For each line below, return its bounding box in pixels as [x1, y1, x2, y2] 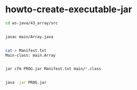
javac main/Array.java [5, 34, 53, 39]
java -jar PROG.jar [5, 80, 47, 85]
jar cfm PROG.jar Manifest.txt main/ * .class [5, 66, 101, 72]
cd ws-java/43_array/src [5, 20, 58, 26]
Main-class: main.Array [5, 53, 56, 58]
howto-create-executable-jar [5, 4, 132, 15]
